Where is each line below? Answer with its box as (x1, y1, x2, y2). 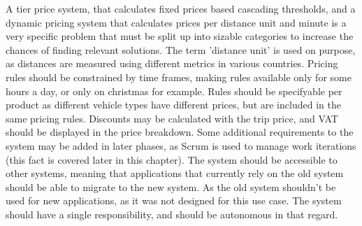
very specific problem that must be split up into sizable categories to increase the (6, 29, 354, 43)
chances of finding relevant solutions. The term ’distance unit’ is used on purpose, (6, 42, 356, 57)
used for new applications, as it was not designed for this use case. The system (6, 193, 342, 208)
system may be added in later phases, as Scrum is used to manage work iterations (6, 138, 356, 153)
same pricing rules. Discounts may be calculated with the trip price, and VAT (6, 111, 338, 125)
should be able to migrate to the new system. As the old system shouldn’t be (6, 179, 336, 194)
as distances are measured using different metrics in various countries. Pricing (6, 56, 338, 71)
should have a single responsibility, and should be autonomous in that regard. (6, 206, 338, 221)
